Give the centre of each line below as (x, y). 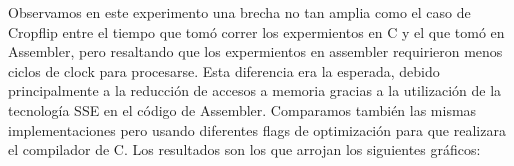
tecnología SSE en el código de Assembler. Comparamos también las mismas (242, 109)
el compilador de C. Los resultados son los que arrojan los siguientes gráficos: (244, 149)
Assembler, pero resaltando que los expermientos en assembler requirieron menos (255, 51)
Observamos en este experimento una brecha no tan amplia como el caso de (239, 12)
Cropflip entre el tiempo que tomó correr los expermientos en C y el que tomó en (256, 31)
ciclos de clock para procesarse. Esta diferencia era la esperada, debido (224, 70)
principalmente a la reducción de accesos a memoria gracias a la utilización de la (255, 90)
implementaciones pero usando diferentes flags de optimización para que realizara (257, 129)
